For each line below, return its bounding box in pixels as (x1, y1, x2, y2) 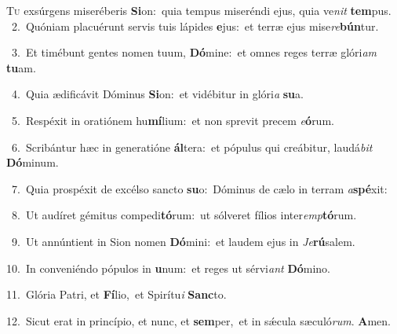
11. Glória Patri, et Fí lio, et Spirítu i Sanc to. (6, 286, 227, 303)
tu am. (6, 59, 36, 75)
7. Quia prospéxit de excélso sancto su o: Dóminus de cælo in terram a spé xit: (11, 180, 388, 196)
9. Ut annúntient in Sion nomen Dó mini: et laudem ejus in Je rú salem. (11, 233, 355, 249)
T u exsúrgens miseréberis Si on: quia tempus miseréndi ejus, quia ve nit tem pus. (6, 2, 392, 18)
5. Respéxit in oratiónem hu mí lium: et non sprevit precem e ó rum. (11, 112, 334, 128)
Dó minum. (6, 154, 59, 171)
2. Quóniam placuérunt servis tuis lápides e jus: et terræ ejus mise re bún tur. (11, 17, 379, 34)
